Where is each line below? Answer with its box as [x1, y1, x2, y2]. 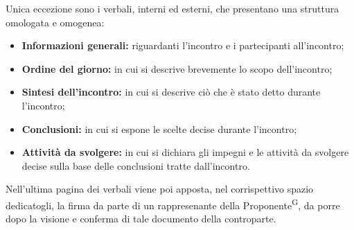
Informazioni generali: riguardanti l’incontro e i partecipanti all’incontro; [21, 38, 344, 53]
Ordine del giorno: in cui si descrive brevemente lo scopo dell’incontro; [21, 61, 333, 76]
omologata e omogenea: [6, 15, 105, 29]
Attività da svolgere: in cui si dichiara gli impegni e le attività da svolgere [21, 145, 349, 159]
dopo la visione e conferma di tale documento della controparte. [6, 211, 276, 226]
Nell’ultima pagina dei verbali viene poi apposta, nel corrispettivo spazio [6, 182, 314, 196]
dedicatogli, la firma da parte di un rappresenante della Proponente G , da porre [6, 195, 340, 212]
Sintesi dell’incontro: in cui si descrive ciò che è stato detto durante [21, 85, 321, 99]
